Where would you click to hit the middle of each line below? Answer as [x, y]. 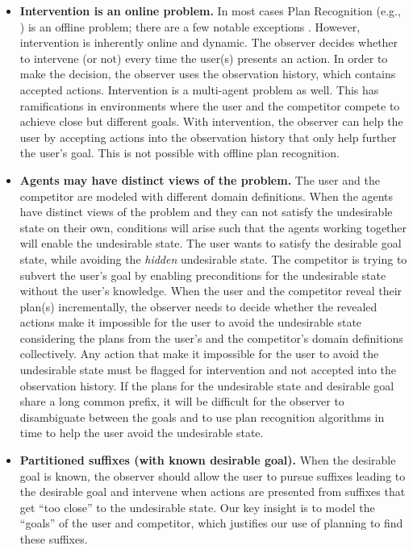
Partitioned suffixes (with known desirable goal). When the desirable [208, 460]
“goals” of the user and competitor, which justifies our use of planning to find [211, 523]
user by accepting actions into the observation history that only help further [208, 137]
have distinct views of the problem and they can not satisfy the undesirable [206, 212]
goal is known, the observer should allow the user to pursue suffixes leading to [213, 475]
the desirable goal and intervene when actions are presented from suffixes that [213, 492]
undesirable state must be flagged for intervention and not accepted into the [208, 370]
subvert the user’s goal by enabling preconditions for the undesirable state [203, 275]
